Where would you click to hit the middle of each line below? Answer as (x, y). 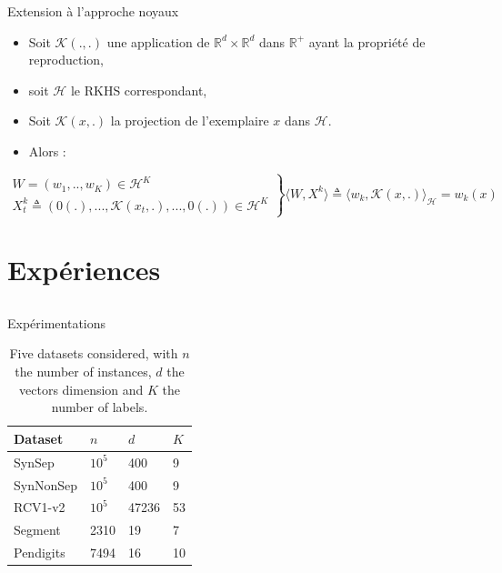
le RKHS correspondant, (139, 90)
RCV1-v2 (40, 507)
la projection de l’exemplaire (190, 121)
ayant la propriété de (367, 41)
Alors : (47, 151)
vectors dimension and (81, 389)
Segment (37, 530)
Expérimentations (57, 322)
